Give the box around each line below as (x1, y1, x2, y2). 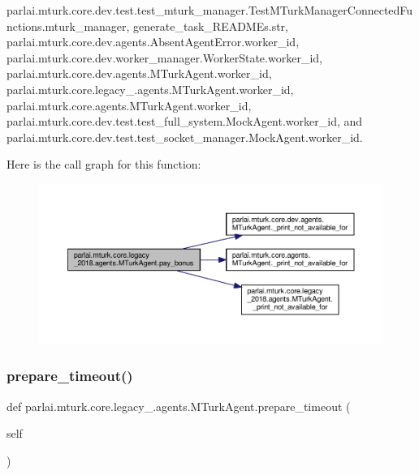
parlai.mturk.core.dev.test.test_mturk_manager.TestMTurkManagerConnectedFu (6, 2, 413, 18)
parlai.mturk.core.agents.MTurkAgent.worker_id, (6, 96, 252, 113)
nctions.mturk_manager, (6, 17, 130, 34)
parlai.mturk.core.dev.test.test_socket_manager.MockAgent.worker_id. (6, 128, 363, 145)
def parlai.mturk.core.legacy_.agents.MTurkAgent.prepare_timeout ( (6, 397, 351, 414)
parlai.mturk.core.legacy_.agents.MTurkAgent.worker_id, (6, 80, 294, 97)
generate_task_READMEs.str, (133, 17, 288, 34)
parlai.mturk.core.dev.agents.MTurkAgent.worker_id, (6, 65, 272, 82)
